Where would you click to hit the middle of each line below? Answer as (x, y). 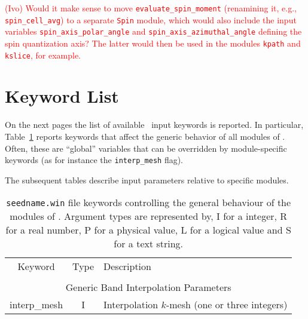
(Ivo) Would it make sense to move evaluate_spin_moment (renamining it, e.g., (151, 8)
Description (127, 266)
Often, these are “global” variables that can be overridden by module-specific (146, 148)
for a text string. (149, 244)
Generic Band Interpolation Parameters (148, 287)
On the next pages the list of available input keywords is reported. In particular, (154, 125)
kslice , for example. (43, 55)
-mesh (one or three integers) (227, 305)
